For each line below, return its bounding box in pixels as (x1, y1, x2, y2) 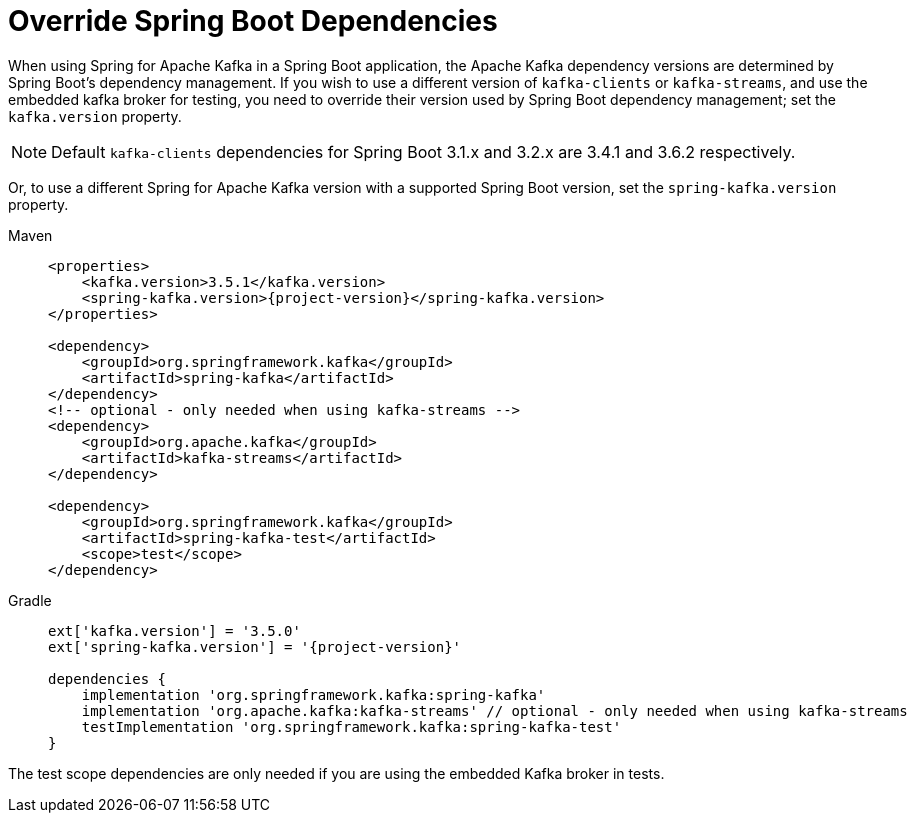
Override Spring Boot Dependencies (8, 4, 498, 38)
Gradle (8, 591, 52, 609)
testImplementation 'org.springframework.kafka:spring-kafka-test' (81, 718, 622, 735)
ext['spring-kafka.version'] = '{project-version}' (48, 638, 462, 655)
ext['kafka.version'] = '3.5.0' (48, 622, 301, 639)
